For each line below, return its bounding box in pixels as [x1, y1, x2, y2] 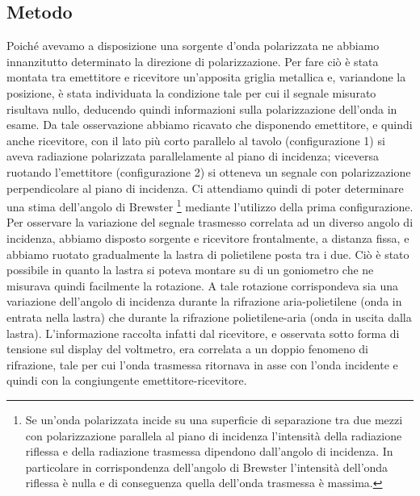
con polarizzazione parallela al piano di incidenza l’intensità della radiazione [25, 427, 402, 444]
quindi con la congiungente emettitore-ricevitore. [6, 372, 247, 389]
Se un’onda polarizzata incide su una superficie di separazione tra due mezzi [25, 411, 403, 427]
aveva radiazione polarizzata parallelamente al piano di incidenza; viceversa [6, 148, 380, 165]
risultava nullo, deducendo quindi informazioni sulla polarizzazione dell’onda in [6, 100, 397, 117]
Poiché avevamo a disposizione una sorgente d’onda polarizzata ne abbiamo [6, 37, 380, 54]
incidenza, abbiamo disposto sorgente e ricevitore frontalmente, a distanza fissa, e [6, 229, 409, 246]
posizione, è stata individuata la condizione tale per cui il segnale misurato [6, 84, 376, 101]
